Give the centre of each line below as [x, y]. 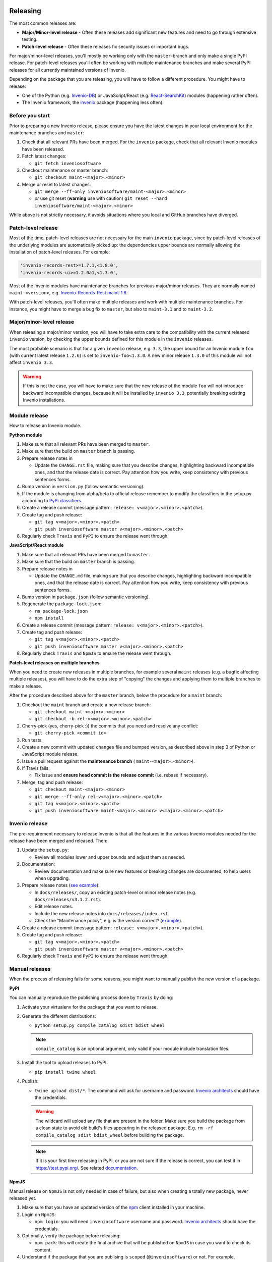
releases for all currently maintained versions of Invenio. [67, 70]
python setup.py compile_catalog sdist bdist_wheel [100, 1026]
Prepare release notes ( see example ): [61, 885]
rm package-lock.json [61, 611]
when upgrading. [52, 878]
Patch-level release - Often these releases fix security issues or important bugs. [106, 46]
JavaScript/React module [37, 545]
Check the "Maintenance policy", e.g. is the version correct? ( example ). [109, 921]
